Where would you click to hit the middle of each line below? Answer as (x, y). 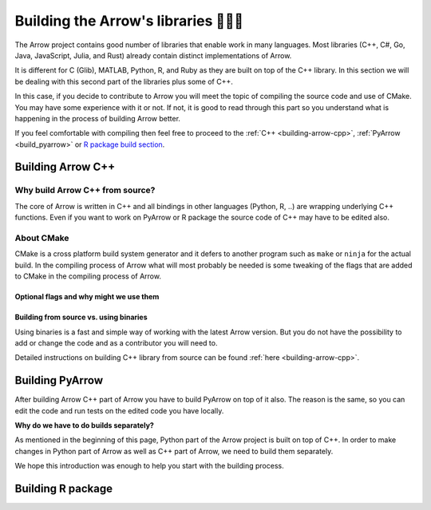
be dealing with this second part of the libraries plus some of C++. (124, 81)
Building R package (64, 488)
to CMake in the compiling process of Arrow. (88, 276)
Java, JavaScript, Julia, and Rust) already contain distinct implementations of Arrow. (153, 55)
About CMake (42, 238)
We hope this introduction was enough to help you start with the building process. (149, 466)
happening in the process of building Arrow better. (98, 118)
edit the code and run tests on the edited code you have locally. (119, 410)
